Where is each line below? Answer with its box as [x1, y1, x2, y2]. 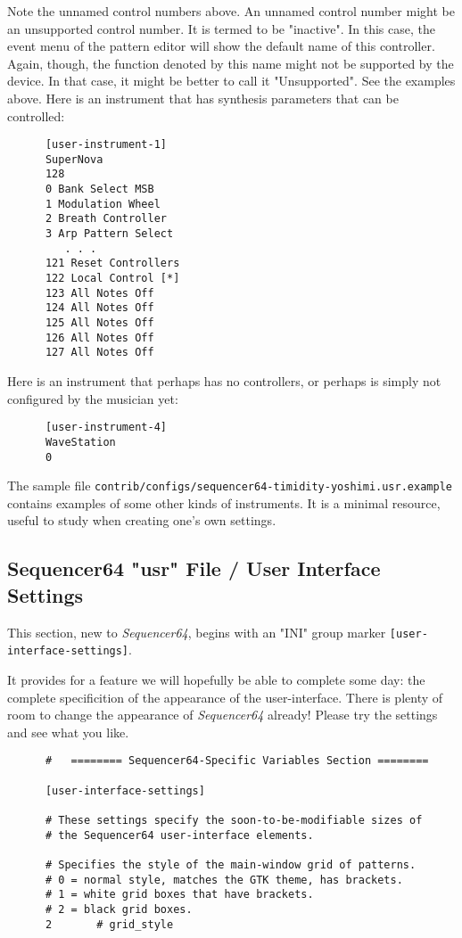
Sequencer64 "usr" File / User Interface [7, 555, 381, 582]
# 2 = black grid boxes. [45, 902, 193, 916]
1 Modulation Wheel [45, 197, 161, 210]
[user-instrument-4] [45, 421, 167, 434]
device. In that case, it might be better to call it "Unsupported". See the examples [7, 71, 456, 90]
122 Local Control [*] [45, 272, 180, 285]
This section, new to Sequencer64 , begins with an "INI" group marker [7, 622, 386, 641]
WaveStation [45, 435, 116, 448]
